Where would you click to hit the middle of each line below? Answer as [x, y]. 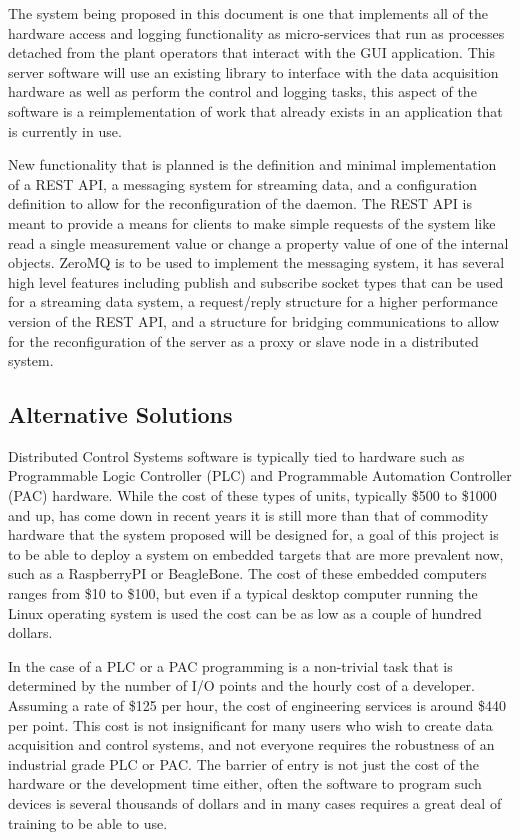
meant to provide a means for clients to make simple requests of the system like [252, 222]
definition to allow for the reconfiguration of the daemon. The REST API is [240, 203]
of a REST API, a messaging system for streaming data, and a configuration [242, 183]
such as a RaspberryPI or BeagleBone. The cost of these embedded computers [247, 573]
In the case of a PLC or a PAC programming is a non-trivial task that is [230, 665]
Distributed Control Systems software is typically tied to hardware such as [236, 455]
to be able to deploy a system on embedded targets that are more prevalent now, [256, 553]
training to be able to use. [88, 822]
